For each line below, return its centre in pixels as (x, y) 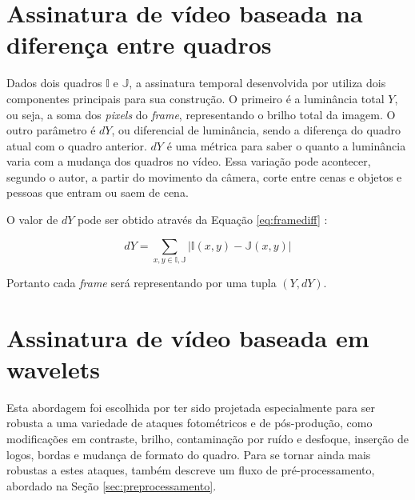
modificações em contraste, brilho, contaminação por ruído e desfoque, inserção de (207, 439)
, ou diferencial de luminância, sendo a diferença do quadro (256, 130)
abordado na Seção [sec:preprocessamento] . (112, 485)
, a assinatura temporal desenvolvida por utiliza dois (257, 83)
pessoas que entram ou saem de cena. (98, 192)
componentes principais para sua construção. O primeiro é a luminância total (196, 98)
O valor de (32, 220)
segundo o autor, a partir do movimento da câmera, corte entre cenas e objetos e (204, 176)
